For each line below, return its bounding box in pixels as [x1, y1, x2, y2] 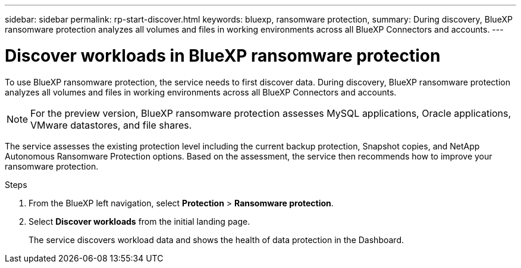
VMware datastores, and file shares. [30, 119, 192, 131]
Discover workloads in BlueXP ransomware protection [5, 45, 441, 66]
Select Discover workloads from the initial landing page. [29, 216, 250, 226]
